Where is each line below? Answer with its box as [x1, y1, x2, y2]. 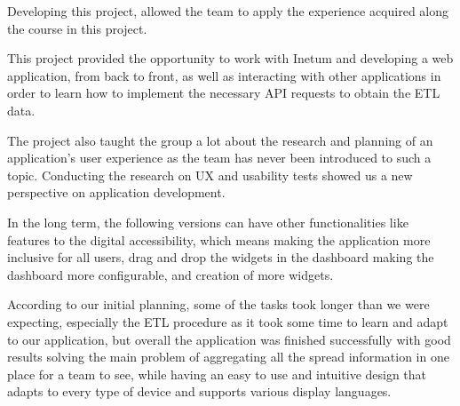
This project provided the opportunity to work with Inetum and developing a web [7, 49, 454, 68]
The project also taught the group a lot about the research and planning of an [7, 131, 433, 149]
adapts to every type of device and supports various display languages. [7, 382, 392, 401]
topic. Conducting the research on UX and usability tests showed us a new [7, 165, 413, 184]
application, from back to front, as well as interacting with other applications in [7, 66, 441, 84]
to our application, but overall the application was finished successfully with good [7, 330, 451, 348]
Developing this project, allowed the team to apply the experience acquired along [7, 2, 448, 20]
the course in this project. [7, 19, 147, 37]
